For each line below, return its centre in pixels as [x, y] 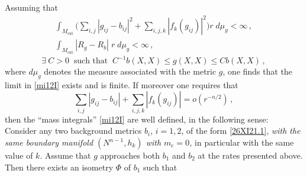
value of [19, 155]
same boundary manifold [49, 142]
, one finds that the [258, 71]
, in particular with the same [242, 142]
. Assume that [65, 155]
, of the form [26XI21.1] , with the [241, 131]
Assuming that [31, 7]
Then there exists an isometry [59, 167]
